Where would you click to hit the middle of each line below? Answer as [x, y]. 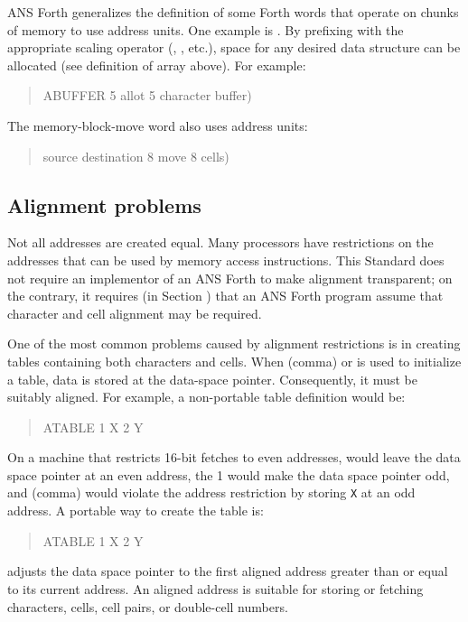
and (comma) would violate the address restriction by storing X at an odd [211, 492]
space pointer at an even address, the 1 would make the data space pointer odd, [229, 474]
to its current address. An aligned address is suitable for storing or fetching [215, 588]
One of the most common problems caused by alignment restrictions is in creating [234, 343]
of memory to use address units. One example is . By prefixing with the [206, 29]
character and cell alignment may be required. [135, 313]
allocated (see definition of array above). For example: [157, 65]
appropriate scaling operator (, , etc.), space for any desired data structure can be [234, 47]
